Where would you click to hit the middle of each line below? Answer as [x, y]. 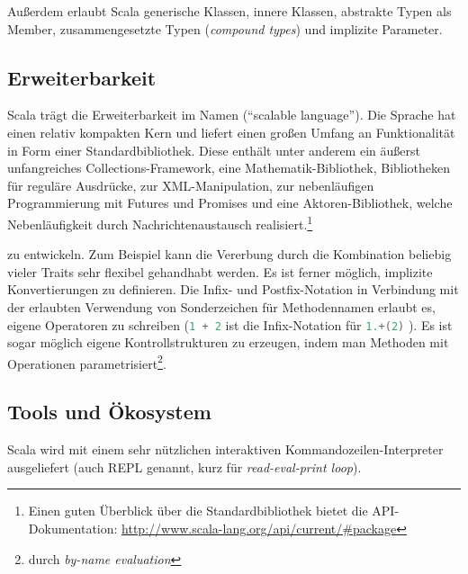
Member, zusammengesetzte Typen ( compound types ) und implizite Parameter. [225, 28]
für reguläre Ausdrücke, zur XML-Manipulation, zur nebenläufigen [191, 185]
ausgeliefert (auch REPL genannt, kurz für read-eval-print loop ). [184, 466]
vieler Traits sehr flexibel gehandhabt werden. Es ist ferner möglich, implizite [220, 271]
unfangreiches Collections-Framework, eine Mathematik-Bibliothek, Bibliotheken [229, 168]
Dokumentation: [73, 529]
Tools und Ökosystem [109, 412]
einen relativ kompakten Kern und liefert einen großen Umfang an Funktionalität [231, 132]
